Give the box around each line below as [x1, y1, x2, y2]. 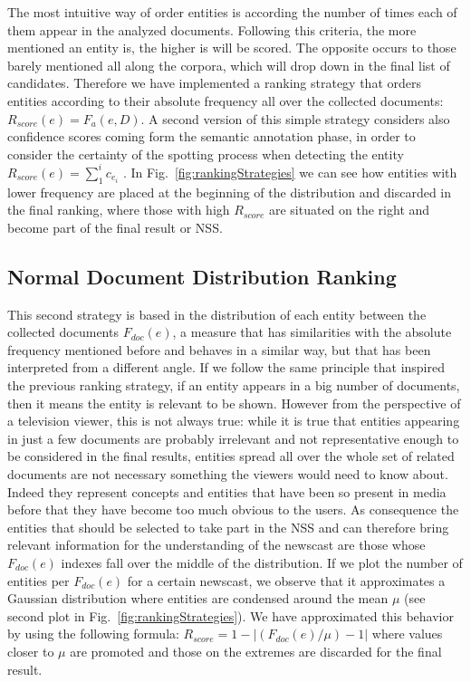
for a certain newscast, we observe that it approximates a [127, 571, 446, 590]
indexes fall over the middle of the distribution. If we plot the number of [61, 552, 463, 572]
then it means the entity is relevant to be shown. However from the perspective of [7, 393, 461, 412]
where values [371, 624, 443, 643]
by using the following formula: [7, 624, 179, 643]
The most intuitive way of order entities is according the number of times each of [7, 3, 457, 21]
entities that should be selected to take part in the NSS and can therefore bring [7, 517, 449, 536]
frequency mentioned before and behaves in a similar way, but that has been [7, 340, 431, 359]
